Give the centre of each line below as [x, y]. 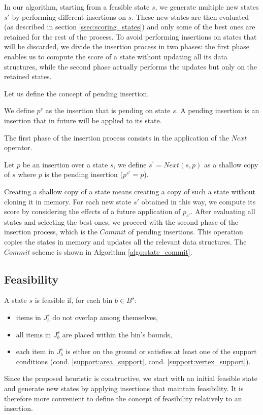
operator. [18, 147]
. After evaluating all [223, 211]
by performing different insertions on [69, 16]
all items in [34, 334]
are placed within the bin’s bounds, [117, 334]
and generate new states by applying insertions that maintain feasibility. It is [124, 388]
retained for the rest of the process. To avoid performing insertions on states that [130, 36]
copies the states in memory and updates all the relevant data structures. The [125, 242]
